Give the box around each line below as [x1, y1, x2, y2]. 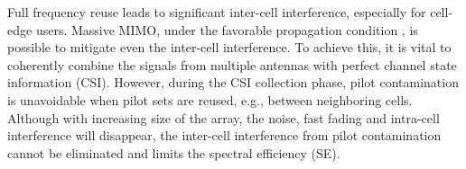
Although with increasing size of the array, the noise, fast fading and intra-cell [7, 108, 440, 127]
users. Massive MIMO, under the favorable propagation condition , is [35, 20, 418, 39]
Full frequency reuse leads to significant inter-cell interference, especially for [7, 3, 426, 21]
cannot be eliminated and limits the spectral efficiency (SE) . [7, 143, 340, 162]
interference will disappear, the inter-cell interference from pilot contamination [7, 126, 442, 145]
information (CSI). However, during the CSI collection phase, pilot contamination [7, 73, 459, 92]
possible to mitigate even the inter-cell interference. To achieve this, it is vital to [7, 38, 452, 57]
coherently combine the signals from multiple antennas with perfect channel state [7, 55, 457, 74]
